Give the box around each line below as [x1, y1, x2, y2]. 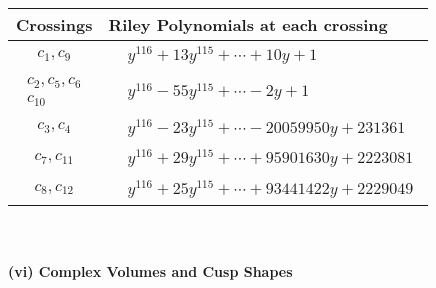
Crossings [16, 13, 93, 36]
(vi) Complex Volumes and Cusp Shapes [8, 260, 293, 281]
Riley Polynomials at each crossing [108, 13, 388, 36]
